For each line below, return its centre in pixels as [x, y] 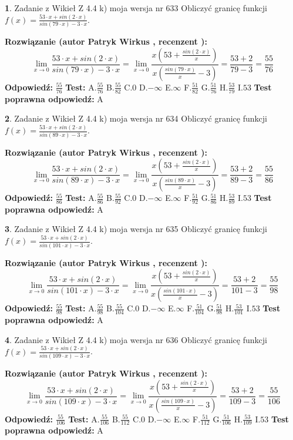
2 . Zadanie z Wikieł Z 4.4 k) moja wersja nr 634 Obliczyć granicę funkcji [136, 118]
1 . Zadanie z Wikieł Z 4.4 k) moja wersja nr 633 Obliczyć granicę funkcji [136, 8]
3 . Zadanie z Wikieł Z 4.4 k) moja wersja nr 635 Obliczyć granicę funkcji [136, 229]
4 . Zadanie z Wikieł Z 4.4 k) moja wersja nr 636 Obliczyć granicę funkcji [136, 339]
